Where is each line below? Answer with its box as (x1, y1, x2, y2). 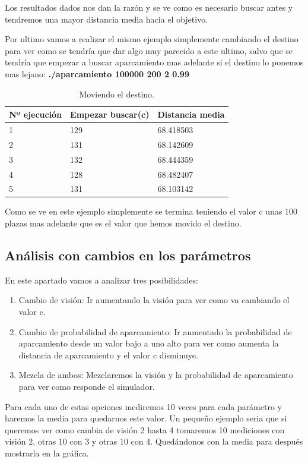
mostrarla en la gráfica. (5, 446, 89, 459)
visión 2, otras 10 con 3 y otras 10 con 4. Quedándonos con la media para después (5, 435, 303, 448)
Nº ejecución (9, 108, 62, 121)
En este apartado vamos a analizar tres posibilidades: (5, 273, 198, 286)
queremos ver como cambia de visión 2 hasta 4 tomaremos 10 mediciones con (5, 423, 285, 436)
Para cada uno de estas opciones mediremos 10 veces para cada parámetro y (5, 400, 282, 412)
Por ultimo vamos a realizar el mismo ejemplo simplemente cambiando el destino (5, 33, 299, 45)
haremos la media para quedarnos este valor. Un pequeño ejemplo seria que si (5, 412, 287, 424)
